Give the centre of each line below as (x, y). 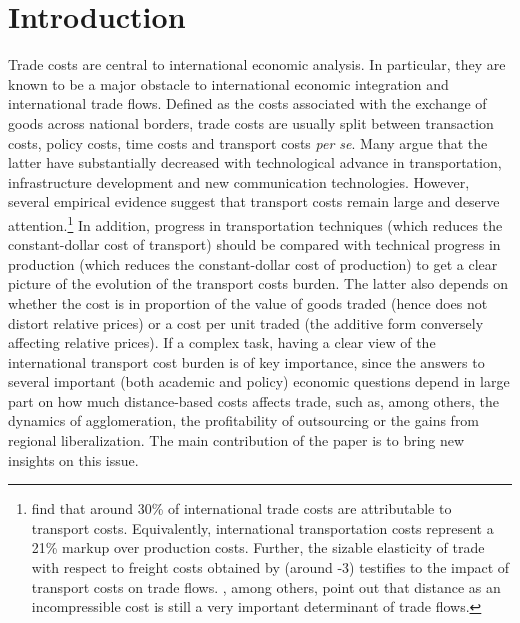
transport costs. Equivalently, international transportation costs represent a (262, 527)
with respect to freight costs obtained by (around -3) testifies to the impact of (270, 567)
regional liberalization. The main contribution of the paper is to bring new (236, 440)
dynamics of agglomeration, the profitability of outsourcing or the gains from (244, 420)
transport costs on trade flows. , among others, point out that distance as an (266, 586)
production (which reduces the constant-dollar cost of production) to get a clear (253, 263)
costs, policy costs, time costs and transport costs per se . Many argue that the (248, 142)
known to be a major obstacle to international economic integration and (228, 83)
